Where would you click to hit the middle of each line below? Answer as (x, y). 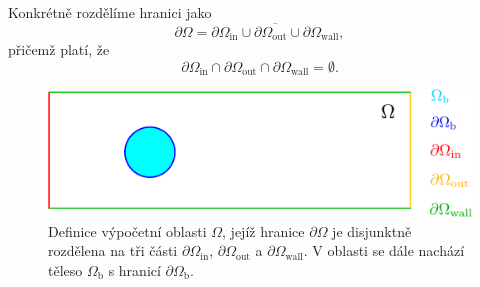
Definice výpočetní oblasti (127, 230)
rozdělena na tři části (113, 250)
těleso (65, 269)
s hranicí (134, 269)
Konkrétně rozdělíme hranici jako (110, 12)
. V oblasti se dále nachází (384, 250)
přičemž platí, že (59, 49)
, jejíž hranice (263, 230)
